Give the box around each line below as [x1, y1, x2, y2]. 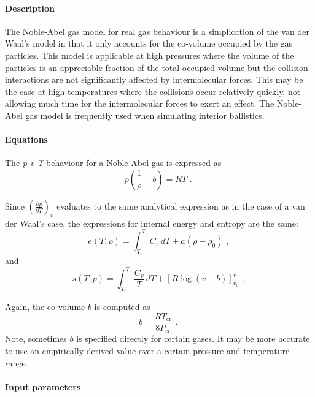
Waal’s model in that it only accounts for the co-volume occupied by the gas [5, 37, 293, 50]
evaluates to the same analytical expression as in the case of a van [56, 199, 305, 212]
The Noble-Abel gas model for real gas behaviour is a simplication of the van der [5, 25, 309, 37]
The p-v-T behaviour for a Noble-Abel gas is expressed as [5, 156, 222, 169]
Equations [5, 133, 48, 146]
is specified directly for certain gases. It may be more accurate [76, 332, 310, 345]
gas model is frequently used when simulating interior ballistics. [25, 108, 265, 121]
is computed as [94, 300, 150, 313]
